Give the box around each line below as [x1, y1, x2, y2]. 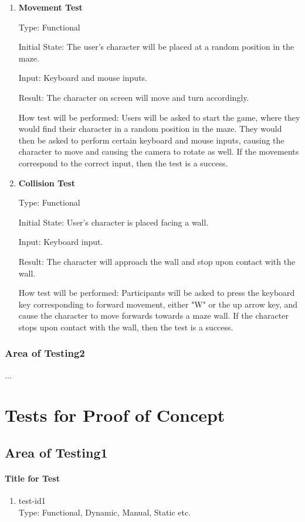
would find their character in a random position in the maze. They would [18, 122, 282, 135]
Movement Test [18, 1, 83, 13]
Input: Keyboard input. [18, 236, 103, 248]
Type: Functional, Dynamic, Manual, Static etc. [18, 506, 191, 518]
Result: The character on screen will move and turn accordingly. [18, 91, 249, 103]
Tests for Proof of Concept [5, 403, 225, 427]
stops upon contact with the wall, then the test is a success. [18, 320, 233, 333]
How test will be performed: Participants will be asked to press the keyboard [18, 286, 295, 299]
